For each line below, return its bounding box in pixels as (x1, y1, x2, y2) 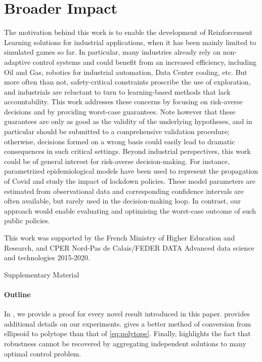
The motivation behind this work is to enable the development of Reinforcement (4, 27, 253, 37)
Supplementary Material (4, 269, 79, 279)
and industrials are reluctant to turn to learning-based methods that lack (4, 86, 231, 97)
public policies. (4, 215, 50, 226)
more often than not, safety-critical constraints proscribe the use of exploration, (4, 76, 251, 87)
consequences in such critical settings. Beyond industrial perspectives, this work (4, 146, 251, 156)
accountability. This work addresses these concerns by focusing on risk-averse (4, 96, 243, 107)
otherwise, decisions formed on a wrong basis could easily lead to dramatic (4, 136, 235, 146)
